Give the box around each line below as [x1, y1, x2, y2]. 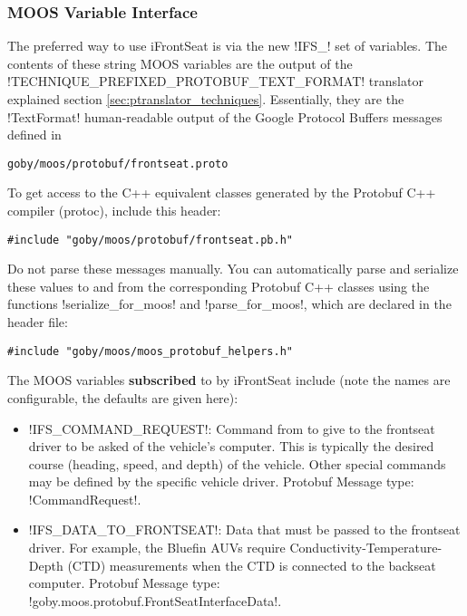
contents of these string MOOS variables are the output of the [7, 53, 353, 72]
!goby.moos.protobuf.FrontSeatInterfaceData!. [28, 591, 282, 610]
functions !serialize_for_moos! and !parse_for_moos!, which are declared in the [7, 294, 452, 313]
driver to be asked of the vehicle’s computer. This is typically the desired [28, 437, 434, 456]
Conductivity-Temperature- [289, 538, 443, 557]
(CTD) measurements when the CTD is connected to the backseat [67, 555, 436, 574]
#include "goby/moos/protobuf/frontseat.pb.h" [7, 233, 293, 246]
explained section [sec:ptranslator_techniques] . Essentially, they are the [7, 90, 404, 108]
